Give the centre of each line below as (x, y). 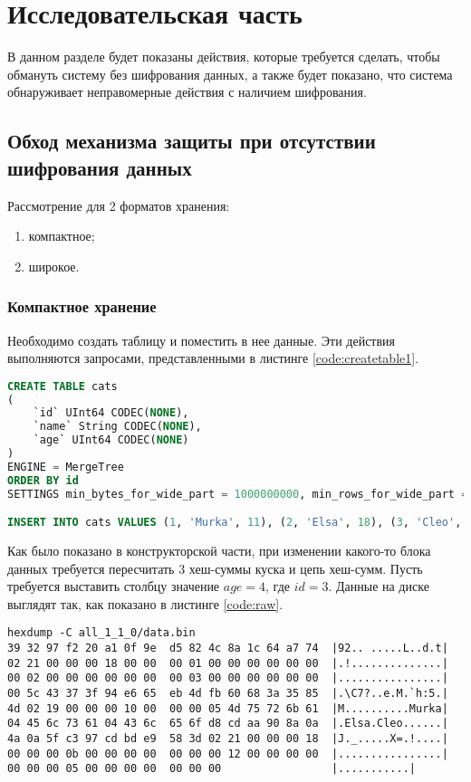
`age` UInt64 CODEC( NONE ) (111, 440)
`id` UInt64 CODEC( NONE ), (111, 413)
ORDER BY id (43, 480)
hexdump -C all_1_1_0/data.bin (101, 633)
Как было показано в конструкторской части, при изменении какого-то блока (219, 551)
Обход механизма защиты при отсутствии (192, 141)
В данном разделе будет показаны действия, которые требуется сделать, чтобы (224, 57)
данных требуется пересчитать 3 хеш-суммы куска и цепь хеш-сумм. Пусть (215, 568)
